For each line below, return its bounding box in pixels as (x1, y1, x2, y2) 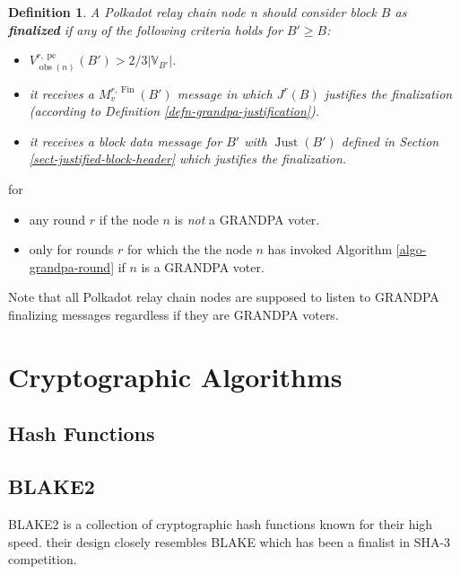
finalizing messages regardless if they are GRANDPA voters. (8, 305, 339, 323)
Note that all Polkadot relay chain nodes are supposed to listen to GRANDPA (8, 287, 439, 306)
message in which (177, 84, 273, 102)
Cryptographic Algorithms (8, 358, 343, 394)
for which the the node (126, 240, 252, 259)
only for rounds (29, 240, 114, 259)
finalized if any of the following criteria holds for (8, 20, 282, 39)
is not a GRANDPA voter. (174, 209, 320, 228)
